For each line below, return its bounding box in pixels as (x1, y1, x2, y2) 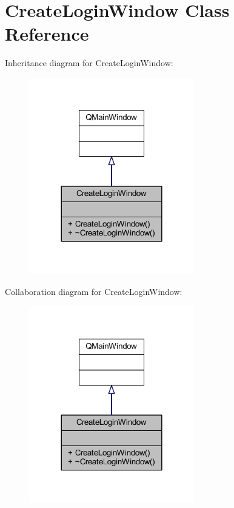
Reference (5, 21, 89, 46)
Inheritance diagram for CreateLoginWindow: (5, 56, 173, 69)
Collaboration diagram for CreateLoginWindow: (5, 285, 182, 297)
